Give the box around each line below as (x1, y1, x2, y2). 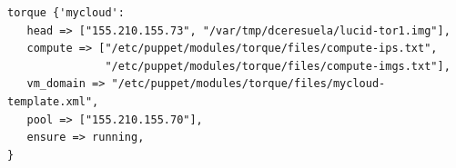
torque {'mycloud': (7, 6, 125, 19)
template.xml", (7, 94, 99, 108)
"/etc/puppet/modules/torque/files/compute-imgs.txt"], (105, 59, 451, 73)
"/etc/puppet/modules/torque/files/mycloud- (111, 77, 386, 91)
